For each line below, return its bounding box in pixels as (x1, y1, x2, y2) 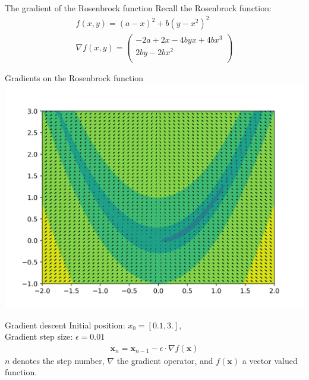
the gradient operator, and (116, 354, 213, 366)
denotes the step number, (12, 354, 105, 366)
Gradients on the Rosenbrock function (5, 72, 144, 84)
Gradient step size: (5, 330, 73, 343)
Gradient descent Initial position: (5, 318, 125, 331)
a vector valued (242, 354, 298, 366)
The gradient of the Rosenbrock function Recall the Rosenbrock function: (5, 2, 272, 14)
